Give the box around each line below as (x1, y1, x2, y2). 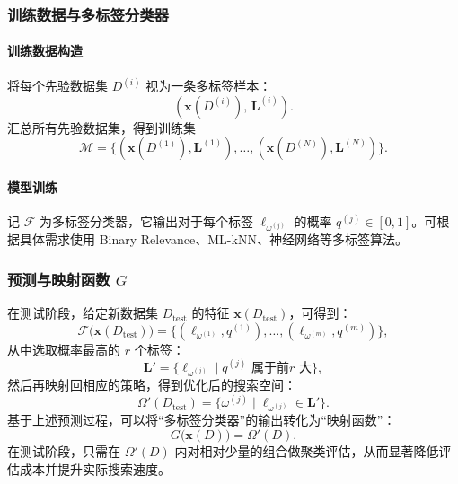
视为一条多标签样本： (145, 76, 272, 95)
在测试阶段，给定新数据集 (7, 304, 158, 322)
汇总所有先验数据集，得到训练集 (7, 118, 196, 136)
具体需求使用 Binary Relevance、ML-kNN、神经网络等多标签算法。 (19, 230, 408, 249)
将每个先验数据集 (7, 76, 108, 95)
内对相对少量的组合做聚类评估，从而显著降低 (174, 441, 439, 460)
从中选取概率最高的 (7, 339, 120, 358)
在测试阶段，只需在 (7, 441, 120, 460)
